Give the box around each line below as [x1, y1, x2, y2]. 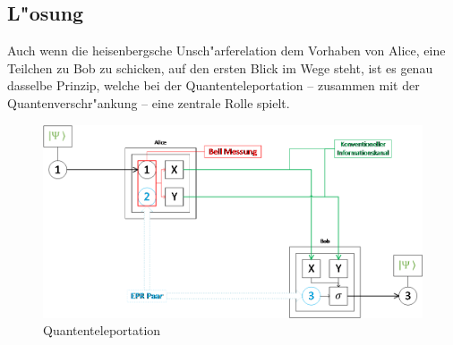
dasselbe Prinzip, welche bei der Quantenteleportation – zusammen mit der [7, 76, 420, 95]
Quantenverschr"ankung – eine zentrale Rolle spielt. [7, 93, 290, 112]
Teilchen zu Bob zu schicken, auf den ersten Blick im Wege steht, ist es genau [7, 58, 433, 77]
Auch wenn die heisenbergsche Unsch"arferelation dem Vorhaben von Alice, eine [7, 41, 446, 60]
